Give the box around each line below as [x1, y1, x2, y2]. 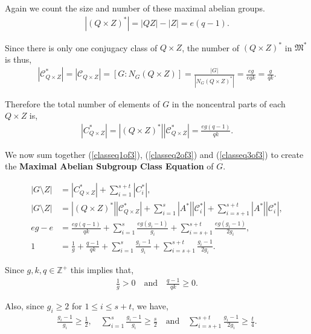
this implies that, [70, 263, 134, 276]
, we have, [132, 300, 168, 312]
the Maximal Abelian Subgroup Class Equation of [5, 160, 214, 172]
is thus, [5, 52, 32, 65]
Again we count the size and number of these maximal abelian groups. [5, 2, 265, 14]
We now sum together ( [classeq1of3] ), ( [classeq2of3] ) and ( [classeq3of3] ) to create [5, 148, 304, 160]
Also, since [5, 300, 45, 312]
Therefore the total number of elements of [5, 97, 160, 110]
